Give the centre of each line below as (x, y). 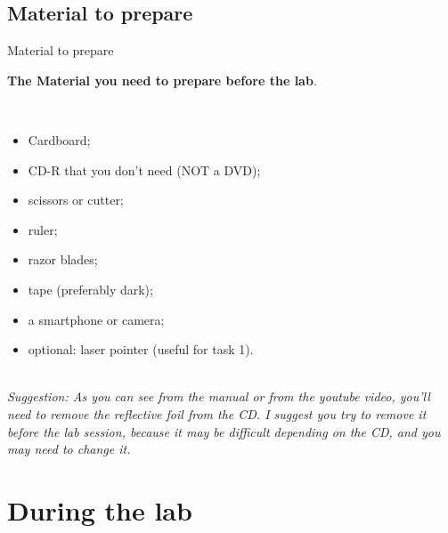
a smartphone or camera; (96, 319)
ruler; (43, 229)
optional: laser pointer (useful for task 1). (141, 349)
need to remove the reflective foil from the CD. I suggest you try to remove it (217, 413)
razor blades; (63, 259)
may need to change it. (69, 449)
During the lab (100, 509)
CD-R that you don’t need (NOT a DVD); (144, 170)
